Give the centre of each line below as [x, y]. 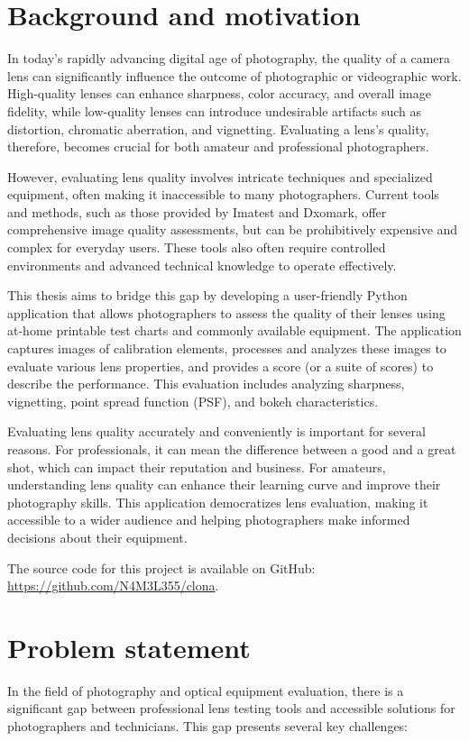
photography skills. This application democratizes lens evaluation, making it [218, 502]
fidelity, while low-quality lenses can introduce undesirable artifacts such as [215, 110]
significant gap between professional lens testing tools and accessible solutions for [231, 708]
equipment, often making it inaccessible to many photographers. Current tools [223, 194]
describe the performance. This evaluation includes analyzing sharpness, [206, 384]
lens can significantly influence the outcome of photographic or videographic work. [234, 75]
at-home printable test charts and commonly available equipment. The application [234, 330]
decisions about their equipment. [97, 537]
